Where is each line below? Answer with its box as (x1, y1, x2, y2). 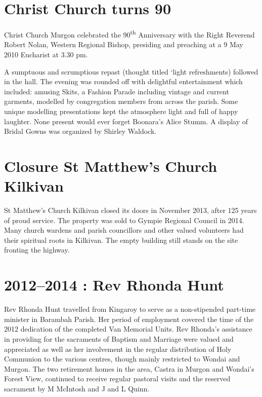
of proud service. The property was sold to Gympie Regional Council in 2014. (4, 214, 244, 225)
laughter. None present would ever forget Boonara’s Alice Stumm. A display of (4, 116, 248, 126)
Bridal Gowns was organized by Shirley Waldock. (4, 126, 157, 136)
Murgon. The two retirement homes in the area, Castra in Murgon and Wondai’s (4, 363, 254, 374)
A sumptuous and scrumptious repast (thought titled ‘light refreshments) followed (4, 66, 258, 77)
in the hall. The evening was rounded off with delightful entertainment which (4, 76, 243, 87)
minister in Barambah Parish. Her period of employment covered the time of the (4, 313, 254, 324)
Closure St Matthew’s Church (4, 155, 217, 176)
